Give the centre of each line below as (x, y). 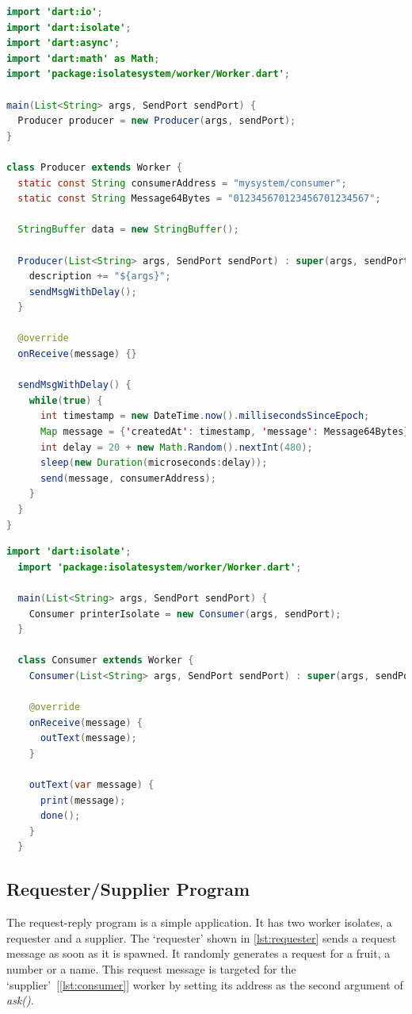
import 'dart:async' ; (63, 43)
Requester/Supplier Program (128, 889)
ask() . (20, 1000)
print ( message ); (83, 800)
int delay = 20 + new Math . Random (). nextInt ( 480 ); (176, 447)
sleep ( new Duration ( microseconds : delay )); (154, 463)
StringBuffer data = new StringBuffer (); (128, 230)
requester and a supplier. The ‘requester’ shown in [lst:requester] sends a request (202, 937)
